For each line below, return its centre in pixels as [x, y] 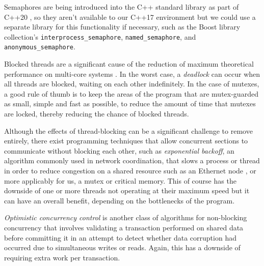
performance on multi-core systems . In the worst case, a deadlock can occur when [132, 73]
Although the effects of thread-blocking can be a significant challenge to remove [128, 130]
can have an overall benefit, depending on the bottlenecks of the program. [120, 200]
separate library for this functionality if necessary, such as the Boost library [122, 27]
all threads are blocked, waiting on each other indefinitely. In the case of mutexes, [132, 84]
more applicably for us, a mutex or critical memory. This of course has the [120, 180]
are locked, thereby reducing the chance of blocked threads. [97, 114]
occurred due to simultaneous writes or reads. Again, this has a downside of [122, 247]
